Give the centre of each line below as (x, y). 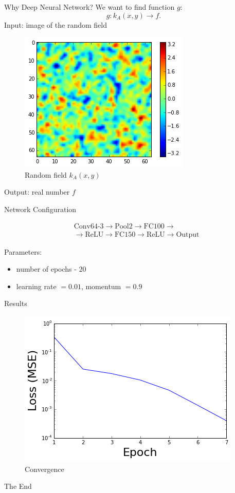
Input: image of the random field (56, 24)
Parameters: (23, 251)
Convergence (44, 469)
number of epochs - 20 (51, 269)
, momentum (101, 286)
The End (18, 486)
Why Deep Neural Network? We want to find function (89, 7)
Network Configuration (40, 209)
